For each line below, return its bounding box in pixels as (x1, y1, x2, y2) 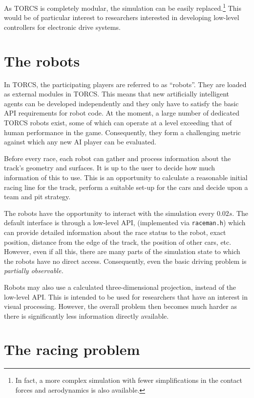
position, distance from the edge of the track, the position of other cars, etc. (4, 236, 232, 247)
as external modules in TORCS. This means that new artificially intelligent (4, 89, 230, 99)
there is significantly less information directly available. (4, 310, 169, 321)
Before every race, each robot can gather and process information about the (4, 153, 231, 163)
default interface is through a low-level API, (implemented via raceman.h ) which (4, 217, 246, 228)
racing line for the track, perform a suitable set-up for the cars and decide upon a (4, 182, 248, 192)
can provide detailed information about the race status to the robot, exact (4, 227, 226, 237)
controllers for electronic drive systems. (4, 22, 121, 32)
